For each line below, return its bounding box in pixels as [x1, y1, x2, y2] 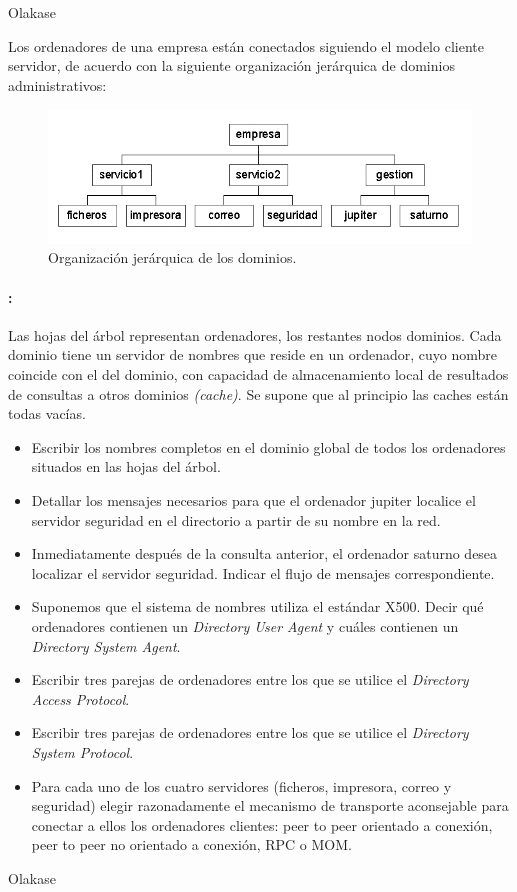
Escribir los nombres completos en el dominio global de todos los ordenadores [31, 436, 506, 457]
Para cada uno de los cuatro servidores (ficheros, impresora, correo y [31, 775, 452, 796]
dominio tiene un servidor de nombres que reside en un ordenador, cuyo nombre [8, 344, 497, 365]
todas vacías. [8, 403, 86, 424]
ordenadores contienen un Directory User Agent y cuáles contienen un [31, 615, 459, 636]
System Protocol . [31, 741, 134, 762]
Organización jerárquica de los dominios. [48, 247, 297, 268]
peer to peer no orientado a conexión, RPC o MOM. [31, 834, 352, 855]
